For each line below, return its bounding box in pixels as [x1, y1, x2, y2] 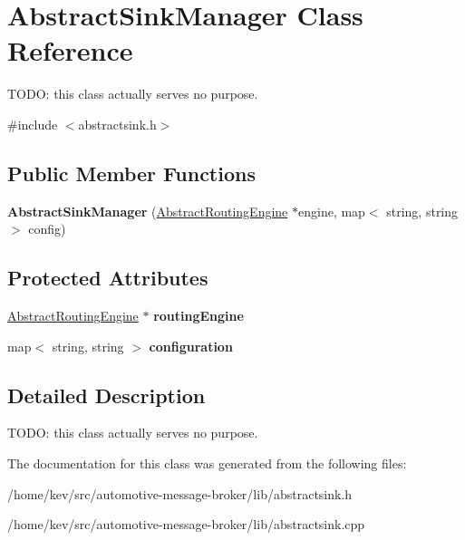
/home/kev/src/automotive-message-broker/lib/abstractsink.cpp [7, 515, 365, 534]
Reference [7, 32, 133, 69]
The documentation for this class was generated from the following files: [7, 454, 407, 473]
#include [7, 114, 58, 133]
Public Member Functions [7, 159, 256, 187]
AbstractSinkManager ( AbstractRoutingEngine [7, 201, 288, 220]
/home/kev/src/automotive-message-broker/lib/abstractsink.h [7, 484, 353, 503]
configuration [149, 336, 233, 355]
